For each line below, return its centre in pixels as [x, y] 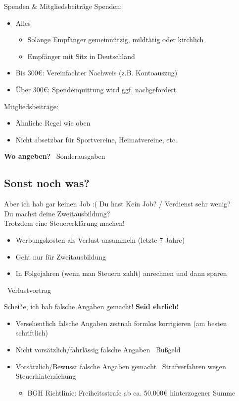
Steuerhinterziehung [46, 376]
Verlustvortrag [29, 290]
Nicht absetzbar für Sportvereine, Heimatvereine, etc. [96, 139]
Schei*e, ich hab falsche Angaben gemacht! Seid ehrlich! [92, 306]
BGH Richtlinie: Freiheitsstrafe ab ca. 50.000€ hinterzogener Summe [131, 392]
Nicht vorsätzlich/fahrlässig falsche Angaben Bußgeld [98, 350]
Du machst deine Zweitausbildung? [57, 213]
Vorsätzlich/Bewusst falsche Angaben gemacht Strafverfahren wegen [121, 366]
